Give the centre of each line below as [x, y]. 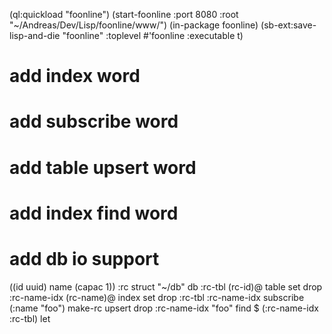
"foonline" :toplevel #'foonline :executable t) [153, 35]
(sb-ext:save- [288, 25]
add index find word [94, 213]
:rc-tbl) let [30, 318]
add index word [75, 76]
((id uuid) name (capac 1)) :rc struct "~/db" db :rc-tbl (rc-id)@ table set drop [166, 286]
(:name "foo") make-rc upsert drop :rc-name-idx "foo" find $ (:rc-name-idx [164, 308]
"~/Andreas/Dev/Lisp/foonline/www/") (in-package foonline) [134, 25]
